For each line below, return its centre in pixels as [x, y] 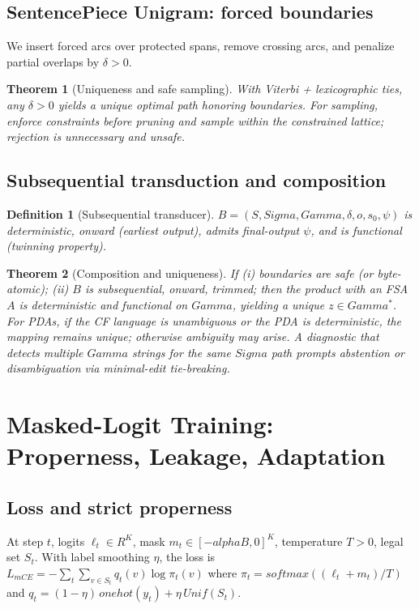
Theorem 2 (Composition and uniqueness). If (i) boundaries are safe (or [190, 273]
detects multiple [45, 352]
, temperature [308, 541]
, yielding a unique [278, 304]
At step [25, 541]
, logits [68, 541]
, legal [389, 541]
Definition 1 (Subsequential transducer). [111, 213]
